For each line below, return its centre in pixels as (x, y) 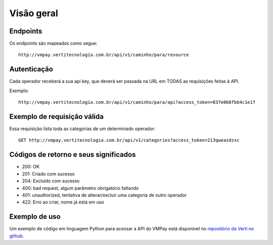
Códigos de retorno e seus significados (73, 155)
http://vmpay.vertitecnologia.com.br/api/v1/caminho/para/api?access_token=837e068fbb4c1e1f (137, 102)
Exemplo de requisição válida (56, 116)
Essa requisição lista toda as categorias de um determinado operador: (82, 129)
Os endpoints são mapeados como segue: (53, 44)
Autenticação (31, 69)
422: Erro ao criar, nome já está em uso (63, 202)
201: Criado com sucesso (49, 174)
